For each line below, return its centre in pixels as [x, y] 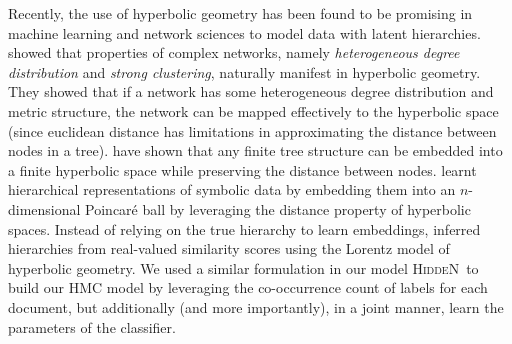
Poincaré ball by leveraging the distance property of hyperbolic [278, 208]
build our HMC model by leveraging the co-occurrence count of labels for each [248, 287]
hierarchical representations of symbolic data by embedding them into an [232, 189]
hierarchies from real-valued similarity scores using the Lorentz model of [229, 248]
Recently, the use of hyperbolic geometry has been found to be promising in [240, 13]
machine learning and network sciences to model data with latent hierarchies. [244, 32]
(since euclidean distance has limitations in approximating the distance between [252, 130]
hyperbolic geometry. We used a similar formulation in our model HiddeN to [243, 267]
